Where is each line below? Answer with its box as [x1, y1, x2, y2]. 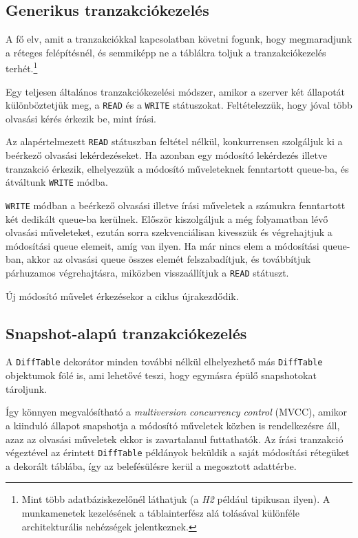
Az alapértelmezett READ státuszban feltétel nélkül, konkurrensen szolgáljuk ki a [6, 134, 343, 149]
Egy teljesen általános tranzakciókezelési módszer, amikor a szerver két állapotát [6, 84, 346, 98]
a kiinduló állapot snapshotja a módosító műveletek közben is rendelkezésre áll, [6, 418, 340, 432]
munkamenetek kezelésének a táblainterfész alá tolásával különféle [21, 505, 299, 519]
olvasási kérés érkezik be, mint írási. [6, 111, 156, 125]
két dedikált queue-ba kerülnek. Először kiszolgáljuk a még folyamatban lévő [6, 211, 328, 226]
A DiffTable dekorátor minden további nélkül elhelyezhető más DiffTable [6, 354, 323, 369]
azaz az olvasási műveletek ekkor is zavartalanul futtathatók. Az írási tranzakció [6, 431, 344, 446]
